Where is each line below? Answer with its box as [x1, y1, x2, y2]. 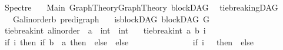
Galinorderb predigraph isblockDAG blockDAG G [12, 12, 209, 25]
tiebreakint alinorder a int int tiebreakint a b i [4, 24, 206, 36]
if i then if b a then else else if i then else [4, 35, 254, 48]
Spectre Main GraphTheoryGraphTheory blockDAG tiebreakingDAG [4, 1, 278, 13]
